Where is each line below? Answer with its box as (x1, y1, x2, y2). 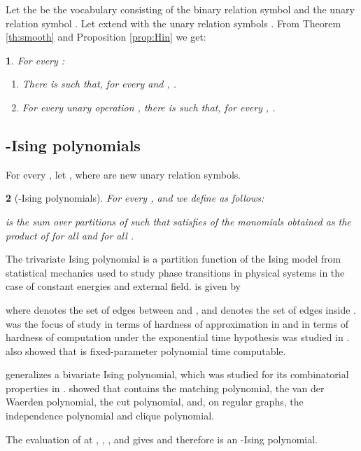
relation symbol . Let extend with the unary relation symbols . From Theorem (6, 15, 341, 30)
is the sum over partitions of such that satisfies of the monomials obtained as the (6, 214, 351, 228)
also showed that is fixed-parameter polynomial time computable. (6, 343, 286, 358)
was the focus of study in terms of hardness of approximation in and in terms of (6, 316, 348, 331)
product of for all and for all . (6, 228, 134, 242)
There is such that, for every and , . (22, 76, 177, 91)
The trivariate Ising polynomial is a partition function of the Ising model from (6, 251, 341, 266)
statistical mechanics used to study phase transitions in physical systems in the (6, 265, 345, 279)
